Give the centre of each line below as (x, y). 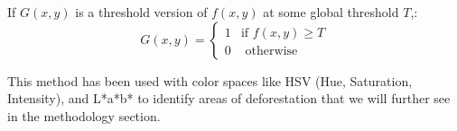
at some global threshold (331, 12)
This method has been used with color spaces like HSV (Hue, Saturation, (210, 80)
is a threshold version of (141, 12)
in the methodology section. (84, 115)
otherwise (271, 51)
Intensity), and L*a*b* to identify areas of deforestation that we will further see (229, 98)
